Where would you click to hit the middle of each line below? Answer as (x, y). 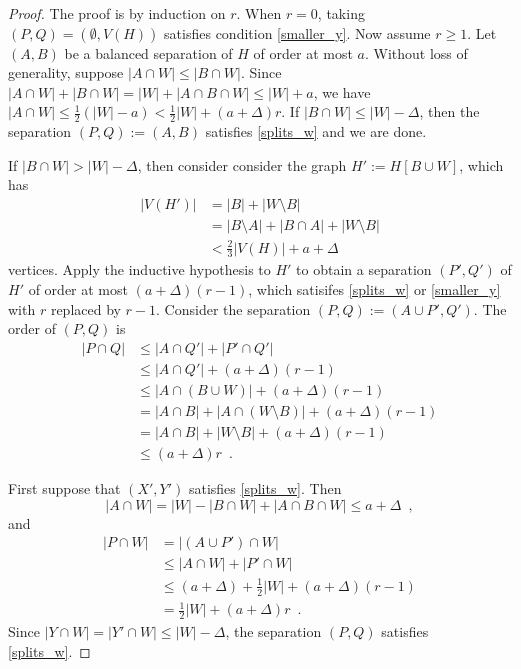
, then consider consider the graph (242, 164)
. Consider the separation (233, 308)
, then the (449, 111)
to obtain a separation (364, 269)
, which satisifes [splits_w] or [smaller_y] (374, 289)
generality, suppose (66, 72)
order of (32, 328)
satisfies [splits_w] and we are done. (316, 131)
